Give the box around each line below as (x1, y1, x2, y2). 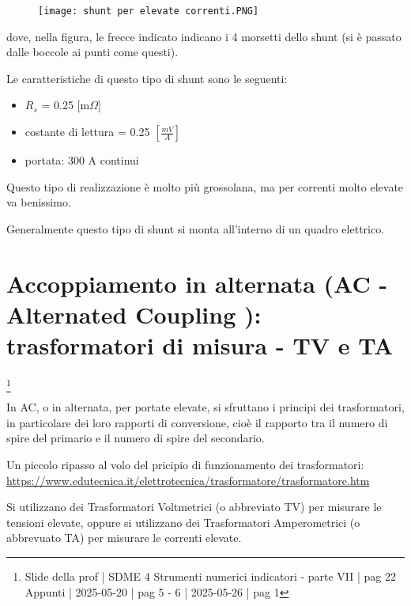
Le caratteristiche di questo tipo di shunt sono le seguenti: (6, 70, 288, 86)
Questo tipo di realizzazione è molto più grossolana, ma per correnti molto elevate (6, 178, 404, 195)
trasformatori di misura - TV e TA (6, 328, 394, 361)
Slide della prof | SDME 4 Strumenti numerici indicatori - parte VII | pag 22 (25, 567, 397, 584)
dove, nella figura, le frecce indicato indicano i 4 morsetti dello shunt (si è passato (6, 28, 402, 44)
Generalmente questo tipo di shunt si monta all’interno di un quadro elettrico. (6, 220, 385, 237)
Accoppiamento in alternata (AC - (6, 267, 388, 299)
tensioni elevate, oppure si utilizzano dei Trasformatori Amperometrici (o (6, 513, 360, 530)
